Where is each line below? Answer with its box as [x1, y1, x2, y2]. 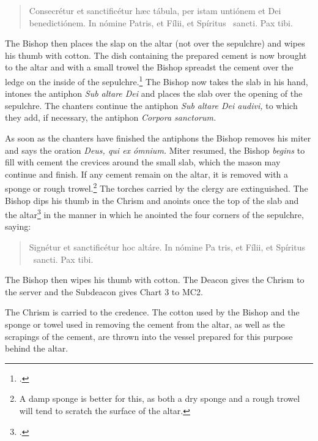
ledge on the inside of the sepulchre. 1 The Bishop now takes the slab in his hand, [5, 73, 308, 88]
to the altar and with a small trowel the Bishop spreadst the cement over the [5, 61, 294, 73]
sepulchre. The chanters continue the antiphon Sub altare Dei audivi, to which [5, 99, 298, 111]
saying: [5, 220, 31, 233]
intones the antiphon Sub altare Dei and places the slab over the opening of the [5, 87, 303, 100]
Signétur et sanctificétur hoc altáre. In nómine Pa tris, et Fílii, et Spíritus [29, 241, 305, 254]
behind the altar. [5, 342, 68, 355]
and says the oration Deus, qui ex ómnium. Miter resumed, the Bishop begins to [5, 143, 305, 156]
